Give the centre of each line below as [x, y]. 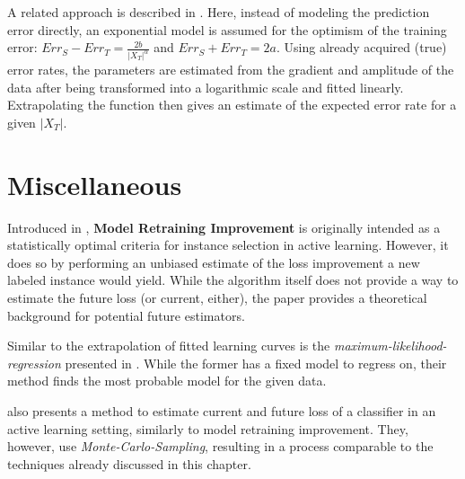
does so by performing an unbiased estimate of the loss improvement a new [214, 262]
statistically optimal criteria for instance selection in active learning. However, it [228, 245]
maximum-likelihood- [390, 346]
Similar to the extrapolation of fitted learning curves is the [169, 346]
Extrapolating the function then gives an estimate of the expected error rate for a [232, 105]
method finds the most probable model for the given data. [167, 381]
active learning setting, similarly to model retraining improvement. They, [208, 428]
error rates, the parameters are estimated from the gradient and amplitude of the [231, 70]
